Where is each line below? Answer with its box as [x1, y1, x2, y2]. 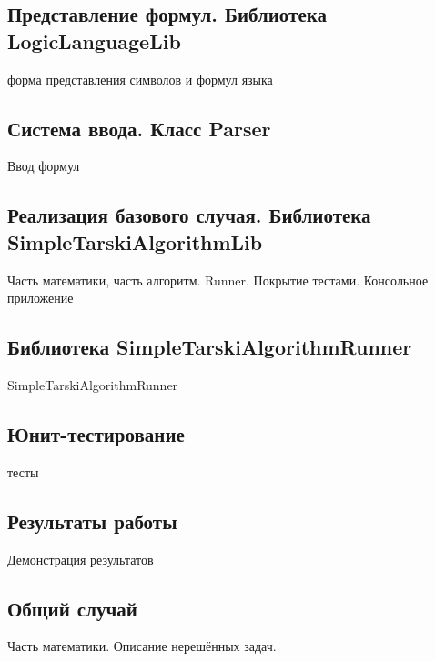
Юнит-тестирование [7, 419, 185, 447]
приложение [7, 288, 74, 307]
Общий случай [7, 594, 137, 622]
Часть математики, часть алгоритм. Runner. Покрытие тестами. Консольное [7, 270, 429, 289]
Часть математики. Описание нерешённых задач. [7, 636, 277, 656]
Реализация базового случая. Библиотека [7, 201, 371, 229]
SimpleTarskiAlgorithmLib [7, 227, 263, 255]
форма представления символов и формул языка [7, 69, 273, 88]
